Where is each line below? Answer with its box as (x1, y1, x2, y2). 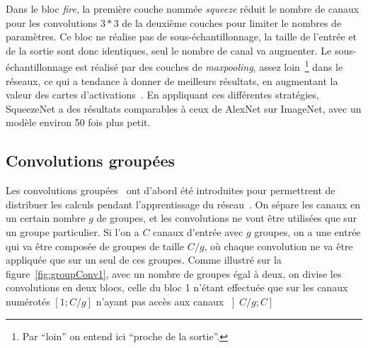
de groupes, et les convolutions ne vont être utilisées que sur (96, 211, 357, 225)
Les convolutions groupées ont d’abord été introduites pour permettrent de (6, 183, 335, 198)
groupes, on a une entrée (254, 224, 361, 239)
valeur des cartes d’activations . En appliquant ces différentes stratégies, (6, 87, 319, 102)
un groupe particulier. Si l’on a (6, 224, 139, 239)
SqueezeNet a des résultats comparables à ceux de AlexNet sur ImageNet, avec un (6, 101, 362, 116)
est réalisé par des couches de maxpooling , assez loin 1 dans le (75, 57, 343, 74)
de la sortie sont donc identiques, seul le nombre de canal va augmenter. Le (6, 43, 332, 57)
